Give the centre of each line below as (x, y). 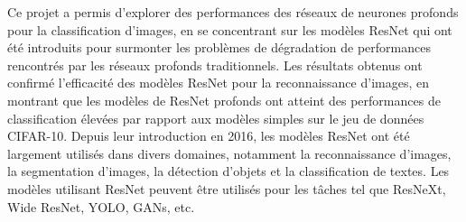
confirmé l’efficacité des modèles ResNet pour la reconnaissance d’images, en (218, 83)
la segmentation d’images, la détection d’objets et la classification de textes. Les (228, 171)
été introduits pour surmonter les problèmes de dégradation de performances (219, 47)
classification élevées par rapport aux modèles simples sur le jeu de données (216, 118)
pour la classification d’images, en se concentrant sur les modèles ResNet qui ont (230, 29)
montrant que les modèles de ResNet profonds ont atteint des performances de (224, 100)
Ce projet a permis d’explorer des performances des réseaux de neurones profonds (233, 12)
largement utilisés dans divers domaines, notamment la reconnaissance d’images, (229, 153)
